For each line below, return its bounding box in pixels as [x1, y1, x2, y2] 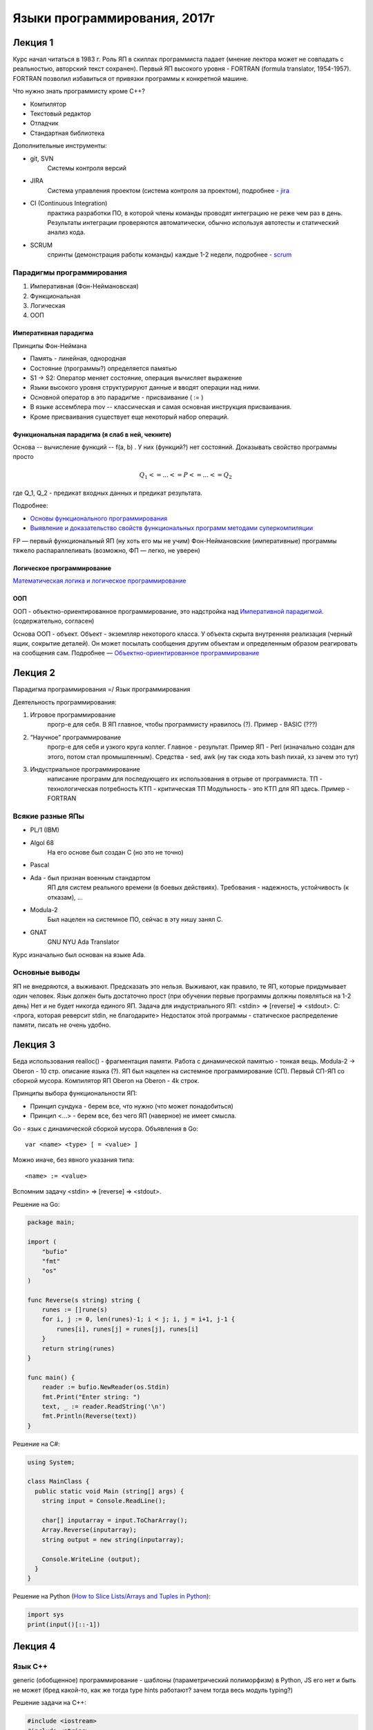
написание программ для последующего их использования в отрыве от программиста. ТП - [47, 775, 323, 783]
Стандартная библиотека [30, 129, 105, 137]
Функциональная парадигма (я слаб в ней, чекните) [12, 430, 172, 439]
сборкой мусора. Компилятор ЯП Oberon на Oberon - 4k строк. [12, 1076, 200, 1084]
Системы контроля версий [47, 163, 127, 172]
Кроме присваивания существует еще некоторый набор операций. [30, 412, 229, 421]
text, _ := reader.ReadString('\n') [41, 1402, 166, 1410]
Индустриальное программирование [30, 765, 141, 773]
